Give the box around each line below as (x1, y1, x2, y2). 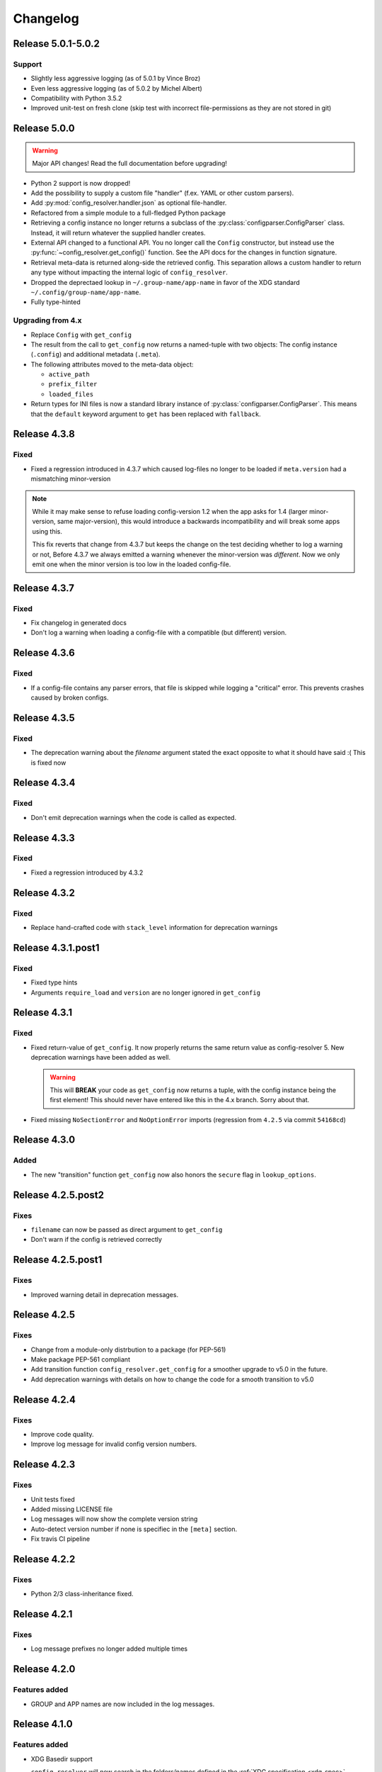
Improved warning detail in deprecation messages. (30, 1290, 179, 1299)
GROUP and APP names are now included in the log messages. (30, 1700, 215, 1708)
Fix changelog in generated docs (30, 619, 127, 627)
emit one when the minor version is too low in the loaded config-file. (32, 560, 231, 568)
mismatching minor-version (30, 475, 111, 483)
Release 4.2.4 (13, 1394, 76, 1406)
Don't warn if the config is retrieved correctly (30, 1235, 163, 1244)
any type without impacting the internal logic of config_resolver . (30, 268, 228, 276)
